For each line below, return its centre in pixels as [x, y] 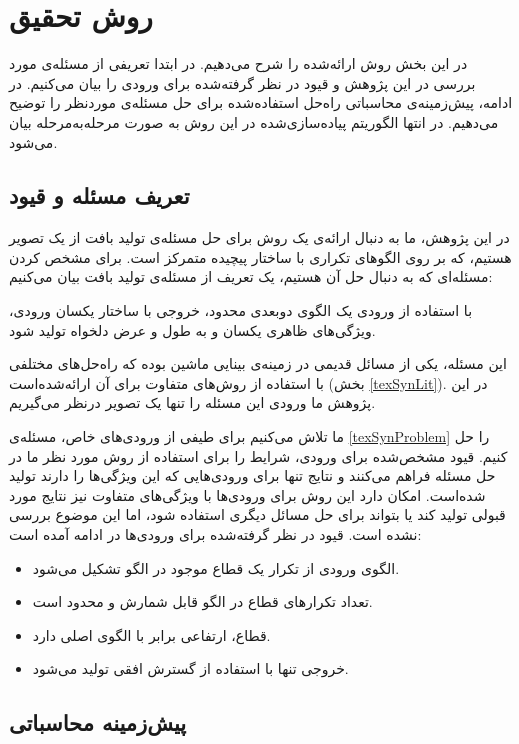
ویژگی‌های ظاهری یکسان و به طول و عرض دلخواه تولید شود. [192, 329]
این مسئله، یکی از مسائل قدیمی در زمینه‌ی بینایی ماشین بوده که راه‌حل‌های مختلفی [258, 363]
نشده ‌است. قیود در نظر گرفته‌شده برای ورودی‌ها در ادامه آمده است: [215, 534]
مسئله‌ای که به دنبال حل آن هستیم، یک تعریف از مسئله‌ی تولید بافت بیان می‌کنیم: [251, 276]
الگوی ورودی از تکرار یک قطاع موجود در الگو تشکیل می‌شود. [216, 567]
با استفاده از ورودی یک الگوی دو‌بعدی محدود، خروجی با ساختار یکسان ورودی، [241, 310]
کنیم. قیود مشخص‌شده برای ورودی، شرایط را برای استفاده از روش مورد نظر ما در [258, 455]
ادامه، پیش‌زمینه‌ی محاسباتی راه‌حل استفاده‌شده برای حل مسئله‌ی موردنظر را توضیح [261, 102]
